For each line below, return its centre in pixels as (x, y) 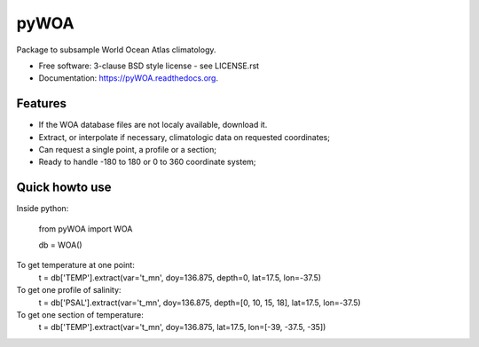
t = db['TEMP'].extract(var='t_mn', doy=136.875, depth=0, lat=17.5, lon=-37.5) (180, 277)
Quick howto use (64, 188)
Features (41, 103)
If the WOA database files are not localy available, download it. (153, 125)
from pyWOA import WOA (86, 229)
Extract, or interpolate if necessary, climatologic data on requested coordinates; (184, 137)
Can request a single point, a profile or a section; (128, 150)
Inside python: (43, 209)
